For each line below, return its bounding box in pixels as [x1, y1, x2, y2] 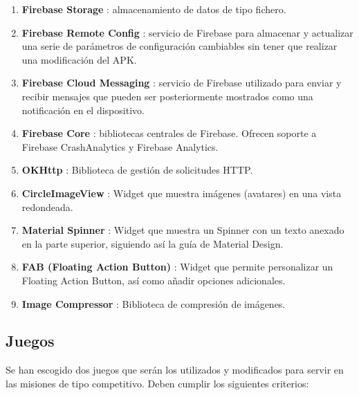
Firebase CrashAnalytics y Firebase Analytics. [21, 139, 219, 154]
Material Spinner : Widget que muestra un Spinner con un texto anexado [21, 223, 344, 237]
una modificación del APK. [21, 52, 137, 66]
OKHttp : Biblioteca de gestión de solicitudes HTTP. [21, 163, 253, 177]
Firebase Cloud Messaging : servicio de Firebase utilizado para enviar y [21, 75, 342, 90]
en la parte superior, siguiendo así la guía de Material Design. [21, 236, 284, 250]
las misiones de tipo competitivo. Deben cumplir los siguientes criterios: [6, 376, 309, 390]
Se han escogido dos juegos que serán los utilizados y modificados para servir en [6, 362, 344, 377]
